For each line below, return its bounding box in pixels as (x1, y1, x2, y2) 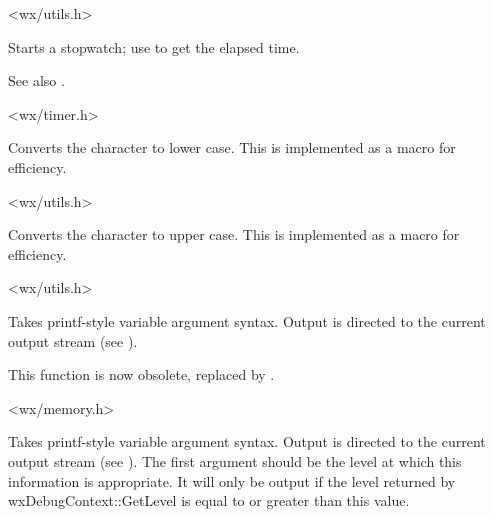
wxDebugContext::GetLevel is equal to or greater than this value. (8, 490, 410, 511)
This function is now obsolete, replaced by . (8, 364, 275, 385)
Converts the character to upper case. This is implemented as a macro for (8, 224, 460, 245)
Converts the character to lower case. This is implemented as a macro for (8, 137, 456, 158)
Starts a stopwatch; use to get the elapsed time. (8, 36, 300, 57)
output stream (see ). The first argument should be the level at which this (8, 450, 462, 471)
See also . (8, 70, 65, 91)
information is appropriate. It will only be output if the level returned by (8, 470, 456, 491)
